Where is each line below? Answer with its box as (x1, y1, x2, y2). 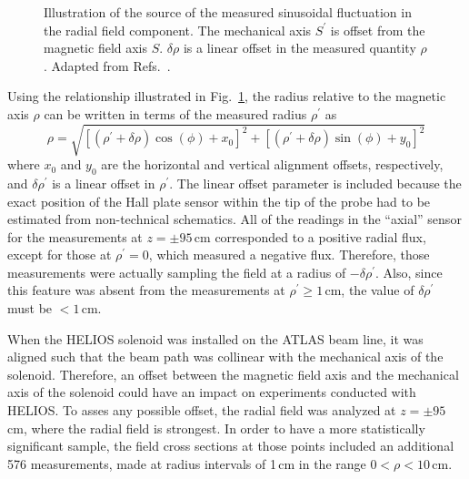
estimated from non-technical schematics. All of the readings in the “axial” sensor (7, 209, 462, 229)
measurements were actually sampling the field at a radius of (7, 262, 346, 281)
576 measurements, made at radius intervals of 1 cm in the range (7, 454, 366, 473)
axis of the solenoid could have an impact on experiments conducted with (7, 382, 416, 402)
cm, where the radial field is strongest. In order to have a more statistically (7, 418, 425, 437)
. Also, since (375, 262, 443, 281)
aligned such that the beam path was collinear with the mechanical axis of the (7, 347, 444, 366)
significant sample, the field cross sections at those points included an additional (7, 436, 454, 455)
